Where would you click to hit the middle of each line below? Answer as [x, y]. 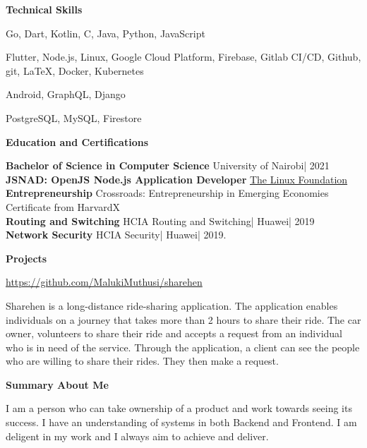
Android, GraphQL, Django [66, 94]
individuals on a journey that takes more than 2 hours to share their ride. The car [183, 319]
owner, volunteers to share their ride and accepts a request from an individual [174, 333]
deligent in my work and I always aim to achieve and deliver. [137, 436]
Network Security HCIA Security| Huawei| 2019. [116, 235]
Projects [26, 258]
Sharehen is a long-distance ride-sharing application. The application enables [172, 305]
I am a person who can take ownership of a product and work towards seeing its [179, 408]
